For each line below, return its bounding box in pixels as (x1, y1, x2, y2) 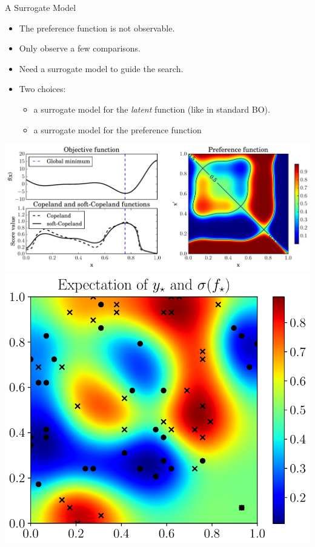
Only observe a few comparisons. (19, 42, 141, 55)
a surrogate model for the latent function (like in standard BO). (33, 102, 270, 115)
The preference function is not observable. (19, 21, 175, 34)
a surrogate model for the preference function (33, 123, 202, 136)
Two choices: (19, 82, 66, 95)
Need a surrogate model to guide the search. (19, 62, 184, 75)
